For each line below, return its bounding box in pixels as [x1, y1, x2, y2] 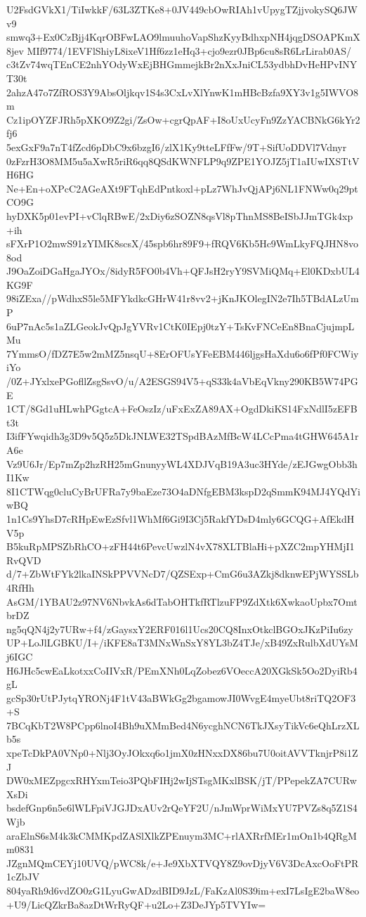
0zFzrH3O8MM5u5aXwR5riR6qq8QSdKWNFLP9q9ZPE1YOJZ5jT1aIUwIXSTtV [6, 153, 360, 168]
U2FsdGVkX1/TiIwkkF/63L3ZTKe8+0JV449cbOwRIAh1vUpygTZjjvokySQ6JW [6, 2, 358, 16]
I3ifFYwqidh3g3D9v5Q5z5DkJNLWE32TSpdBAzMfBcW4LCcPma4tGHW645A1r [6, 429, 359, 443]
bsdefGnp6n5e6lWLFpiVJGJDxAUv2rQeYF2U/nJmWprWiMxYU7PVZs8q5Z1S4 [6, 800, 358, 815]
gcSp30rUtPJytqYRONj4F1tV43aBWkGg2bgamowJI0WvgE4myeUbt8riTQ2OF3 [6, 690, 356, 705]
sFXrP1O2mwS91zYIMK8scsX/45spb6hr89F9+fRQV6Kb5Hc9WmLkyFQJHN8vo [6, 236, 359, 251]
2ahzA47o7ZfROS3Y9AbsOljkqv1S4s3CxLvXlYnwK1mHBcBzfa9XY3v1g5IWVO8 [6, 84, 359, 99]
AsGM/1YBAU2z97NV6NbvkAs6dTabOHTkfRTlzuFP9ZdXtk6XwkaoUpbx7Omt [6, 594, 358, 609]
